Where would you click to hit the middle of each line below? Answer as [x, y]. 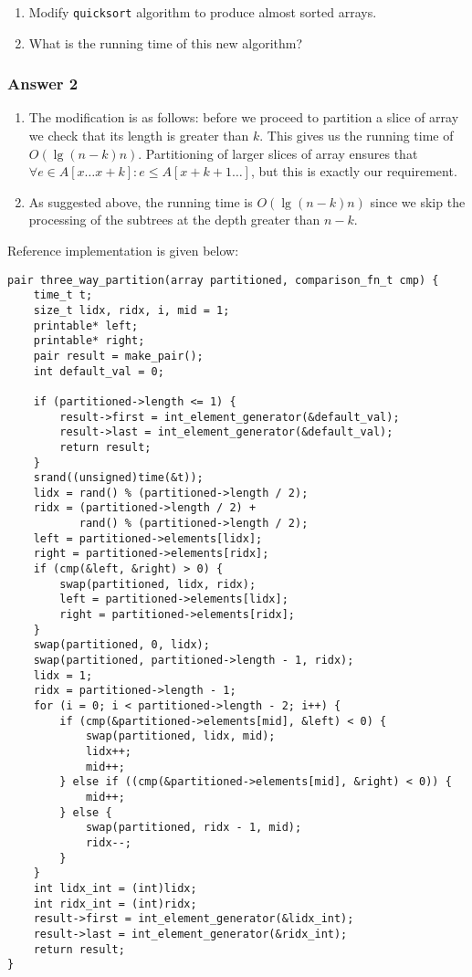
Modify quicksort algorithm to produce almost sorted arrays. [203, 12]
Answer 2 [43, 84]
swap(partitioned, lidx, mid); [180, 736]
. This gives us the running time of [357, 136]
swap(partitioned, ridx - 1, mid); [194, 828]
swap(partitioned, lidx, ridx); [158, 584]
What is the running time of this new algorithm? [166, 42]
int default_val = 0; [99, 371]
